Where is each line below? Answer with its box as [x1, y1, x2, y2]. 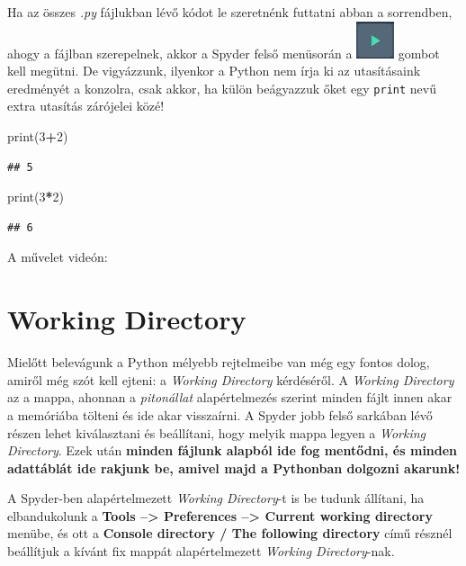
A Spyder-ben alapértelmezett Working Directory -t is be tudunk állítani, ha [7, 489, 425, 508]
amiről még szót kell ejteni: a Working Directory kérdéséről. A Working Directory [7, 370, 454, 389]
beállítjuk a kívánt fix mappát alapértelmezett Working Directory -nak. [7, 542, 395, 561]
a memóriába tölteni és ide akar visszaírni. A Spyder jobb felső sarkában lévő [7, 405, 433, 424]
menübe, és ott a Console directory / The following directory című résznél [7, 524, 453, 543]
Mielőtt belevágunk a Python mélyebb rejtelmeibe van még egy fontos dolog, [7, 353, 430, 372]
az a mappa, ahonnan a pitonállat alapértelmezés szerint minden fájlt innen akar [7, 388, 453, 407]
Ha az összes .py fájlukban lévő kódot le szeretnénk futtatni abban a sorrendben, [7, 3, 453, 21]
